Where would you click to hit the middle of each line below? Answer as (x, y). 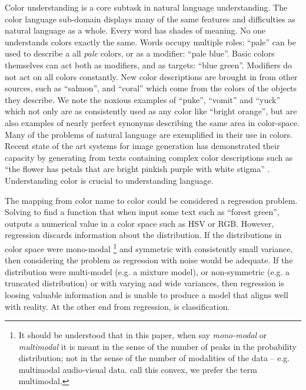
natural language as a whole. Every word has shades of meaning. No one (135, 30)
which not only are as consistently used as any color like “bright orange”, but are (151, 111)
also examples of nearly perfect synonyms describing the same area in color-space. (152, 122)
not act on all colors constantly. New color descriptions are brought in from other (151, 76)
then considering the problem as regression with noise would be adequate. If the (149, 260)
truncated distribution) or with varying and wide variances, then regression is (144, 283)
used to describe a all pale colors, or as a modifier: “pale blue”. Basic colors (140, 53)
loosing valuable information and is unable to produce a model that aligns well (147, 294)
